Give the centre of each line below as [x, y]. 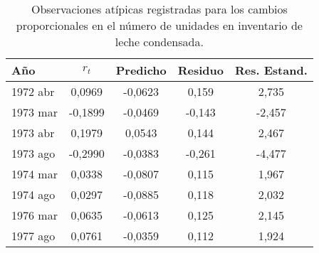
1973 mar [35, 112]
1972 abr [33, 91]
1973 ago [33, 153]
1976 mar [35, 215]
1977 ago [33, 236]
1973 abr [33, 133]
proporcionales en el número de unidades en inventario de [159, 25]
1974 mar [35, 174]
